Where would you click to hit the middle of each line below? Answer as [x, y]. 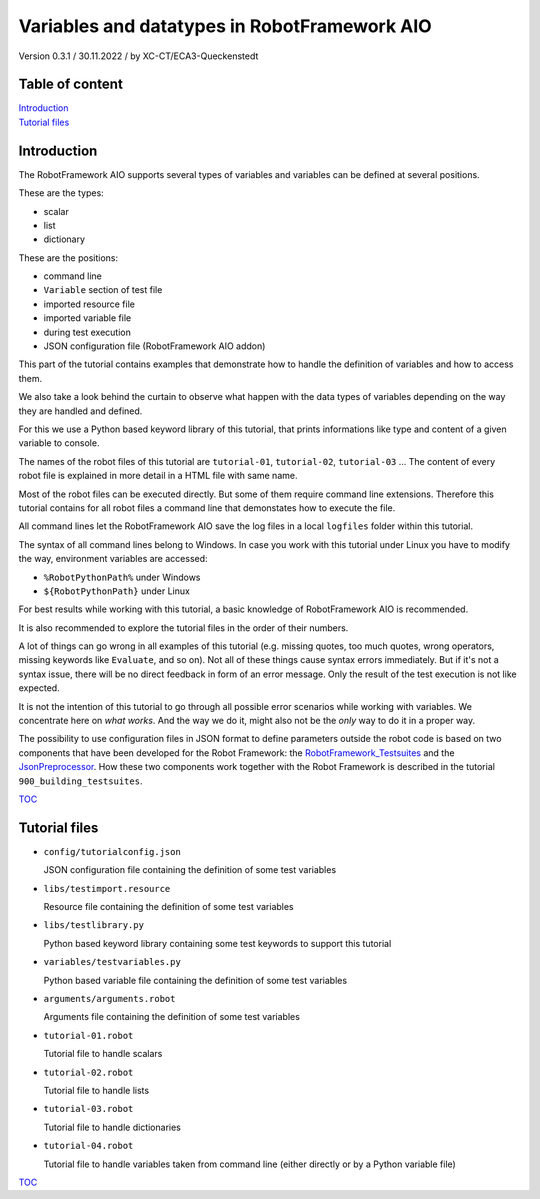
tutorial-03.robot [88, 1109]
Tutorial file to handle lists [96, 1090]
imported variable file [87, 318]
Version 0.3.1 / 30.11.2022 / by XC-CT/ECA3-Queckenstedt [138, 56]
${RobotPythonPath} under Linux [116, 591]
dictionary [64, 239]
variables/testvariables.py [112, 962]
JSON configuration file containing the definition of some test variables [190, 870]
